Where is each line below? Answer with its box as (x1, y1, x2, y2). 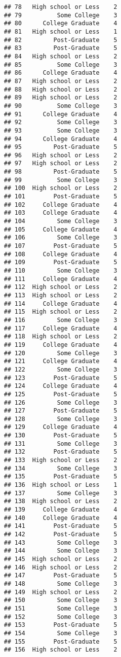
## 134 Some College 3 (4, 465, 118, 472)
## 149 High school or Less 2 (4, 588, 118, 596)
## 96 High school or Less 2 (4, 151, 118, 159)
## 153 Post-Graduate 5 (4, 621, 118, 629)
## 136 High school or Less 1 (4, 481, 118, 489)
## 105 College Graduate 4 (4, 226, 118, 233)
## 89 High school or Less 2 (4, 94, 118, 101)
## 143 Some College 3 (4, 539, 118, 546)
